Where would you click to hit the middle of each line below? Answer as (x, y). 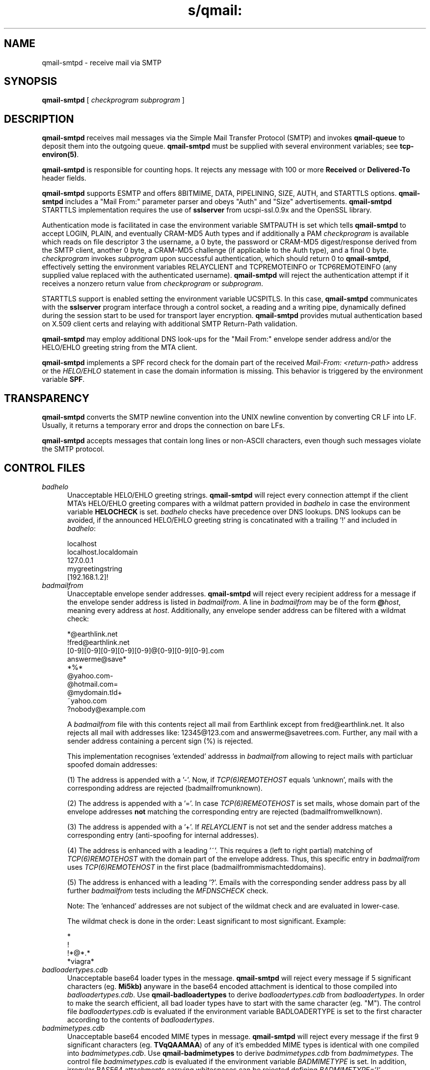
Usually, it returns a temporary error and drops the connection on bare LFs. (163, 426)
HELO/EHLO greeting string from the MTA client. (120, 348)
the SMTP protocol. (73, 449)
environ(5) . (60, 155)
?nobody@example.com (107, 709)
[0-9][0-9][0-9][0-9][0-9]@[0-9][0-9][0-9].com (146, 650)
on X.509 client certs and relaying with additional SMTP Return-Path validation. (170, 324)
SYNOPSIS (31, 81)
